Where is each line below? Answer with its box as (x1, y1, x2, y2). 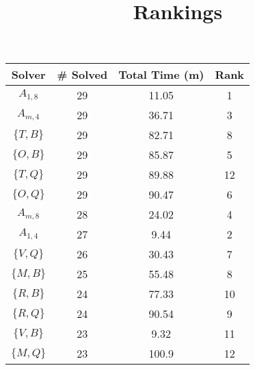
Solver (11, 66, 46, 83)
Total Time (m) (118, 66, 204, 83)
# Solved (57, 66, 108, 83)
